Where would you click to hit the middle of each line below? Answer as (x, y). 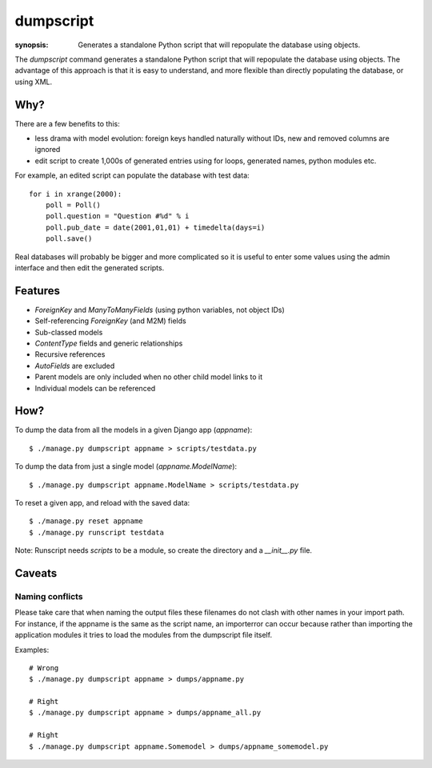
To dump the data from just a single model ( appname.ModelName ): (126, 466)
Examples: (32, 650)
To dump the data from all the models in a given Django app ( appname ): (134, 430)
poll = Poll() (73, 205)
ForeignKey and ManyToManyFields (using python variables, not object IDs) (160, 310)
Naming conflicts (49, 596)
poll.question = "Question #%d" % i (117, 216)
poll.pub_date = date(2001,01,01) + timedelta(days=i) (155, 227)
